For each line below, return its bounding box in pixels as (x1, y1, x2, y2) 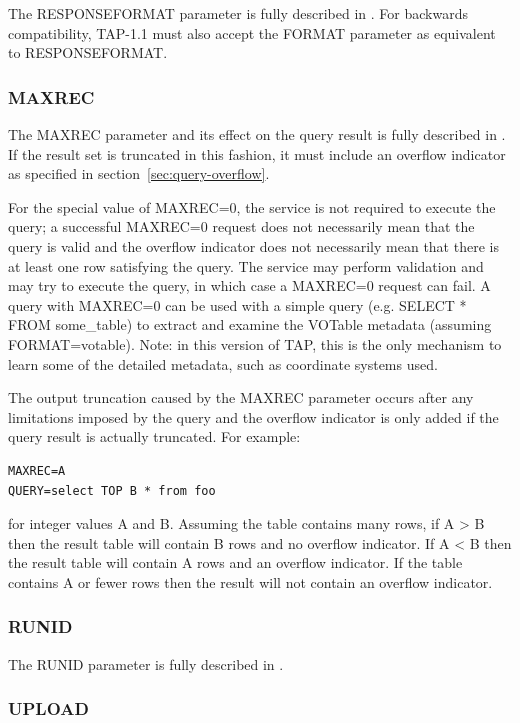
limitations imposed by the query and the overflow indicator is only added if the (8, 406, 499, 427)
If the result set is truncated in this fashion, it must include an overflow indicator (8, 143, 506, 164)
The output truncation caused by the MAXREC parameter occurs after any (8, 387, 474, 408)
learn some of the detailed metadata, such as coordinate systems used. (8, 353, 438, 374)
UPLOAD (8, 696, 89, 721)
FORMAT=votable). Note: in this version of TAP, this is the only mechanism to (8, 333, 502, 354)
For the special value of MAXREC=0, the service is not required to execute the (8, 196, 496, 217)
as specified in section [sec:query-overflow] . (8, 163, 270, 184)
